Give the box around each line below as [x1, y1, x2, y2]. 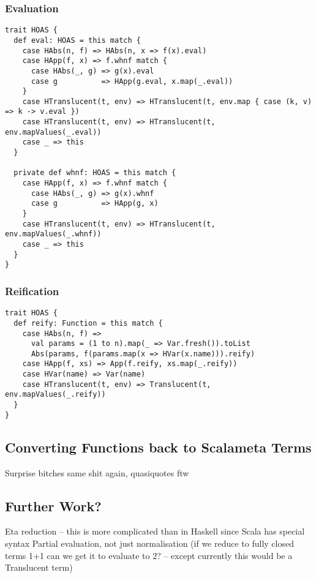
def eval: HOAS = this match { [13, 36, 141, 45]
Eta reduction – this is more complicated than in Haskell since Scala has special [5, 525, 305, 538]
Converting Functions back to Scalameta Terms [5, 437, 312, 456]
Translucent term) [5, 561, 73, 574]
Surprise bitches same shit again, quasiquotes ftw [5, 466, 189, 479]
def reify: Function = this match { [13, 318, 163, 328]
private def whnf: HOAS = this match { [13, 168, 176, 178]
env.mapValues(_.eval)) [5, 127, 102, 137]
